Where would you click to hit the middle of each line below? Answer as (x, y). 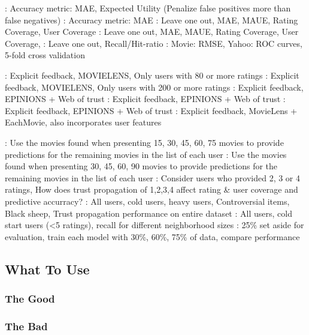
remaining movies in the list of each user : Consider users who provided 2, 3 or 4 (152, 177)
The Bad (26, 326)
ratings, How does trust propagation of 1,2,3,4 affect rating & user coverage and (152, 189)
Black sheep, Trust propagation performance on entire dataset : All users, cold (149, 213)
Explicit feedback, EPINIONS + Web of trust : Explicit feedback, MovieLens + (151, 110)
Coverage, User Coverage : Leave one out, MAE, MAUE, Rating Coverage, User (152, 32)
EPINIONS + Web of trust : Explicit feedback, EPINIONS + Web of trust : (145, 99)
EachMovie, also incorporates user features (83, 122)
